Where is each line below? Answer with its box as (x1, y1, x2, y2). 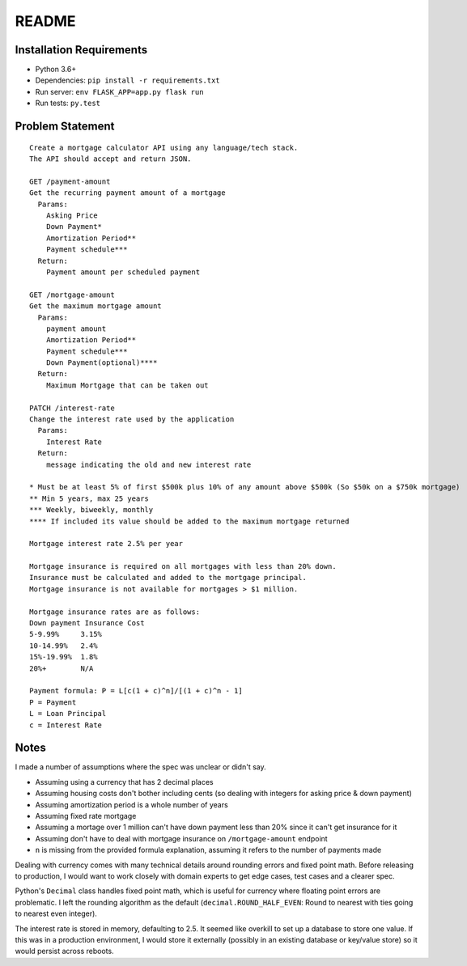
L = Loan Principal (29, 709, 107, 718)
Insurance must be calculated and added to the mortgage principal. (29, 573, 307, 583)
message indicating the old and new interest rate (45, 460, 252, 469)
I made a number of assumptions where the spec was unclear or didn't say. (15, 762, 266, 772)
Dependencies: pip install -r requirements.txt (35, 75, 220, 85)
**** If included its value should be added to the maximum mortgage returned (29, 516, 350, 526)
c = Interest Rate (29, 720, 103, 730)
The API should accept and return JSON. (29, 155, 192, 163)
